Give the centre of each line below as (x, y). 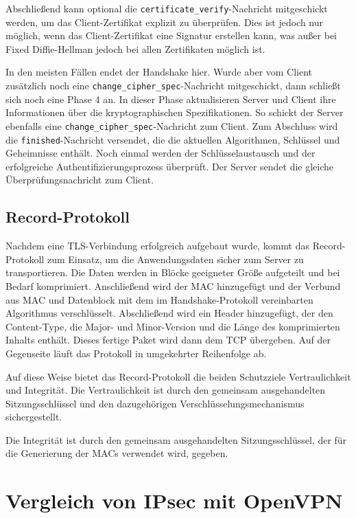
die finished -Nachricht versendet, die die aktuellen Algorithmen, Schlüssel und (173, 139)
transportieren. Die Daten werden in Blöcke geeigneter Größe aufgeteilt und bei (173, 272)
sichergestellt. (34, 417)
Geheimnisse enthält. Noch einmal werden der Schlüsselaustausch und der (161, 153)
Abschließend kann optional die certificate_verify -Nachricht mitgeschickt (167, 8)
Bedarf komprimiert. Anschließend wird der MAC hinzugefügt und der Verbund (173, 285)
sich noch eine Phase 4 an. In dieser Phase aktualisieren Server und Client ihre (171, 99)
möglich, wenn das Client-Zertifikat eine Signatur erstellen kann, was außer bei (171, 35)
